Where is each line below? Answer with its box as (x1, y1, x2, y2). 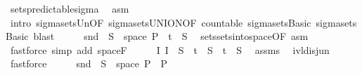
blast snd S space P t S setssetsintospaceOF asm (33, 29, 309, 43)
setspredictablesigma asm (10, 1, 129, 15)
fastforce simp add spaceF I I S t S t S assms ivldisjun (10, 42, 330, 57)
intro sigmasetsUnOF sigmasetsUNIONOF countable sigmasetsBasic (10, 15, 311, 29)
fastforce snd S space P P (10, 56, 168, 71)
